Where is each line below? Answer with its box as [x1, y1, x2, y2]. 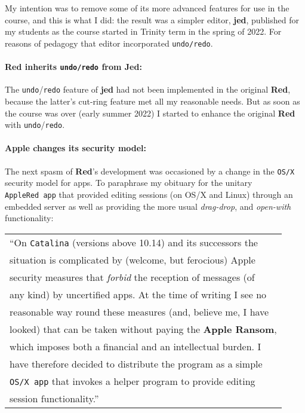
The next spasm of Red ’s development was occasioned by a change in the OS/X [5, 164, 295, 177]
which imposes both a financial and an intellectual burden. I [10, 339, 261, 353]
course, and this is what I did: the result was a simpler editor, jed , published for [5, 13, 299, 26]
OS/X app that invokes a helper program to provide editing [10, 374, 255, 388]
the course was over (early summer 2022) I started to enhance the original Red [5, 106, 295, 119]
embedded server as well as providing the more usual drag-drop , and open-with [5, 200, 291, 212]
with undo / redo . [5, 118, 65, 131]
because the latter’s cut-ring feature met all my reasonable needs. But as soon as [5, 94, 300, 107]
